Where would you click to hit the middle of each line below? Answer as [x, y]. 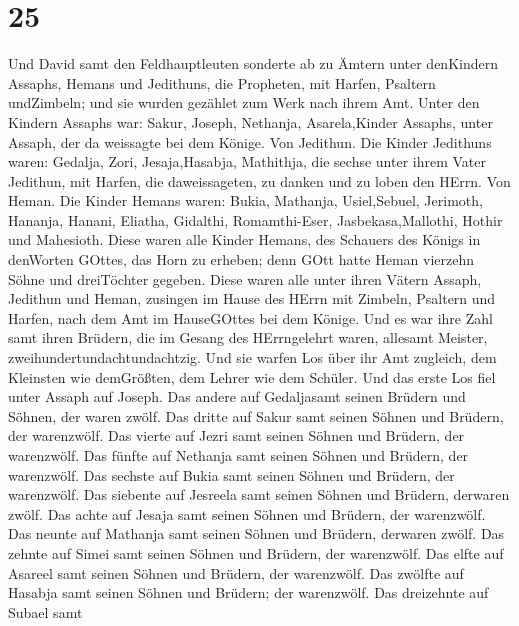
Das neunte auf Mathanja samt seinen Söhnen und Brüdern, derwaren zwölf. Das [256, 533]
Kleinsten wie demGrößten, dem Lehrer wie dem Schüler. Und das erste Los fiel [252, 376]
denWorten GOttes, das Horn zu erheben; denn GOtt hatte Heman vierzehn [241, 259]
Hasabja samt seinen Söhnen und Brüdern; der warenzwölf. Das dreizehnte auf [248, 592]
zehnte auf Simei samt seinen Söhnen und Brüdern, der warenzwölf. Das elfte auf [256, 552]
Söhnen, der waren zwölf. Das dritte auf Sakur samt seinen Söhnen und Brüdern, [256, 415]
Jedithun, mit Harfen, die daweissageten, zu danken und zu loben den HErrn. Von [259, 180]
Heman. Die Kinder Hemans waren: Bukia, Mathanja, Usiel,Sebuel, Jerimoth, [245, 200]
